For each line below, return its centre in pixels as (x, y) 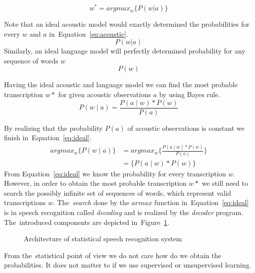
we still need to (225, 183)
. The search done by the (91, 202)
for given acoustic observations (104, 94)
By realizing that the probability (53, 128)
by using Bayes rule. (190, 94)
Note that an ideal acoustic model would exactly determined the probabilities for (127, 24)
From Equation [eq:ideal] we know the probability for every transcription (115, 173)
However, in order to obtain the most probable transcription (95, 183)
